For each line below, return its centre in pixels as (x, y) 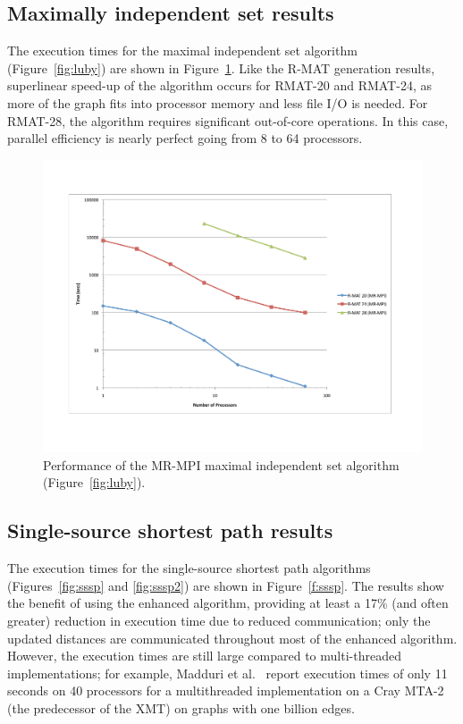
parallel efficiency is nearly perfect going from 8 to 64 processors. (185, 138)
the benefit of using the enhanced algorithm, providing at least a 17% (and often (228, 603)
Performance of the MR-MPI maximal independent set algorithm (221, 464)
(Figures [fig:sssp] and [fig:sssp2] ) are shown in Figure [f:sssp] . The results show (226, 585)
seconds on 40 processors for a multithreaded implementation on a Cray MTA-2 (226, 690)
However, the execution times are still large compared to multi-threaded (204, 656)
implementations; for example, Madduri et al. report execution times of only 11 (227, 673)
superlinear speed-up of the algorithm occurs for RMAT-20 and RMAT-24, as (219, 85)
